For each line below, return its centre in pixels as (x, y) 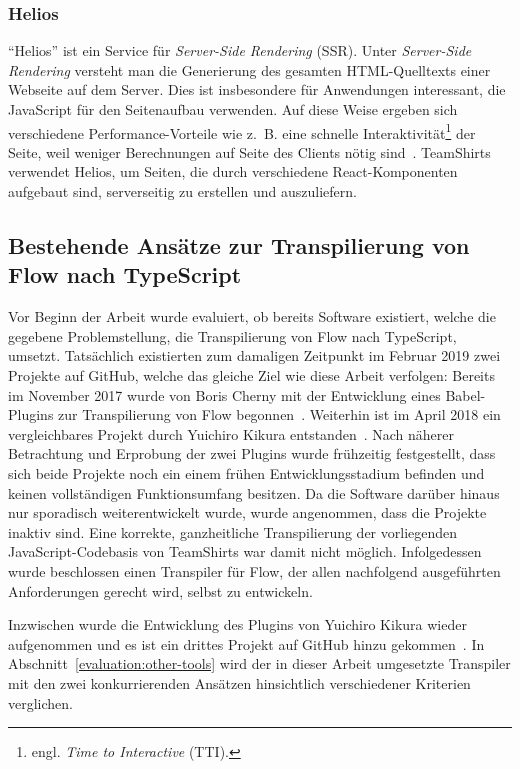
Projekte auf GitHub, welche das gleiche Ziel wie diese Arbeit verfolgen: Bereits (251, 375)
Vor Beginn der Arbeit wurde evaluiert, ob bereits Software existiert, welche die (252, 316)
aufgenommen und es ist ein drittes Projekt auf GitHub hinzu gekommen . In (246, 643)
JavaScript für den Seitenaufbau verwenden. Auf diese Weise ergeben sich (233, 109)
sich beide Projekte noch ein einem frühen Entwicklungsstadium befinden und (246, 472)
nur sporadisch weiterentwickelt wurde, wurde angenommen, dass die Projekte (247, 512)
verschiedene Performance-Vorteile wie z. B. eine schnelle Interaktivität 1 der (242, 131)
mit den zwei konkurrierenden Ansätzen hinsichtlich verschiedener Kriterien (239, 682)
